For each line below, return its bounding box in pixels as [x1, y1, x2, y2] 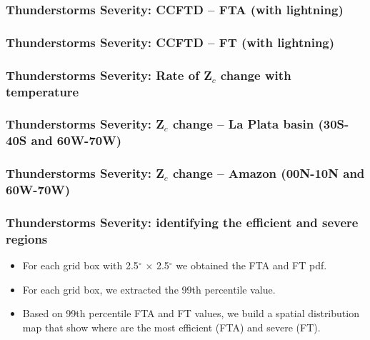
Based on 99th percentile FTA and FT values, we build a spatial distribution [22, 306, 359, 321]
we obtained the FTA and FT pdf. [176, 258, 327, 273]
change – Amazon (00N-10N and [172, 164, 365, 182]
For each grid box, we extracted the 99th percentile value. [22, 281, 276, 296]
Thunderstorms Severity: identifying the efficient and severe [6, 213, 359, 231]
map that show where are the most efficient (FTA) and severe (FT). [22, 319, 321, 334]
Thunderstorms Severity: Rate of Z [6, 66, 212, 84]
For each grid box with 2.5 [22, 258, 139, 273]
